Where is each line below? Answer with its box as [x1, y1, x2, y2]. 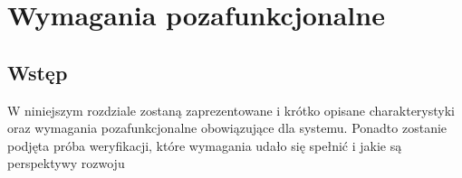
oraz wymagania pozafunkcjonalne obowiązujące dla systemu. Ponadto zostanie [7, 118, 448, 137]
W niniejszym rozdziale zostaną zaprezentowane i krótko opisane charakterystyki [7, 100, 455, 119]
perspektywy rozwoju [7, 154, 125, 173]
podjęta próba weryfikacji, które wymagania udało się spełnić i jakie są [7, 136, 402, 155]
